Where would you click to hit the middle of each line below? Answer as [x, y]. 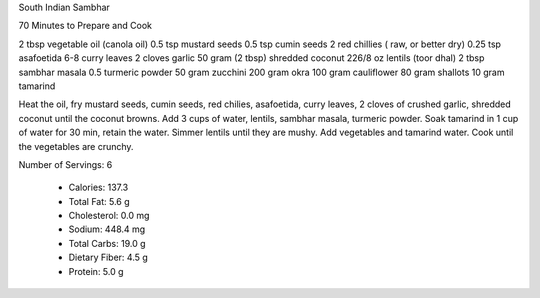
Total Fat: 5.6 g [99, 201]
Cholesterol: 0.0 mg [109, 216]
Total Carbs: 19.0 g [107, 243]
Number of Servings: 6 [65, 164]
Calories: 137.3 [98, 187]
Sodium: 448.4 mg [107, 229]
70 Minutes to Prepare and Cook [85, 26]
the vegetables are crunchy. [76, 146]
